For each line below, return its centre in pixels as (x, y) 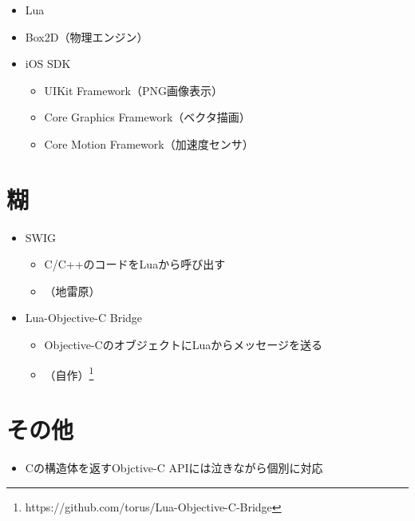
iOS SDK (48, 64)
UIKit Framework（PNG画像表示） (134, 90)
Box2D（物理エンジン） (87, 36)
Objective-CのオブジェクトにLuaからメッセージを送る (183, 345)
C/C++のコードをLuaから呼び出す (135, 264)
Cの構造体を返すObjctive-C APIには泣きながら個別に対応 (174, 468)
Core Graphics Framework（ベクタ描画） (147, 117)
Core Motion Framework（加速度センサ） (149, 143)
